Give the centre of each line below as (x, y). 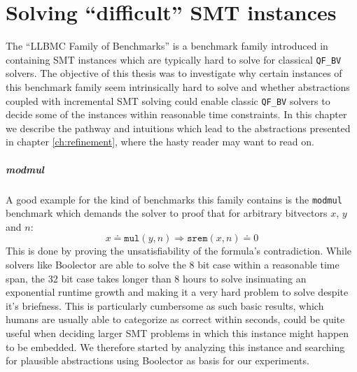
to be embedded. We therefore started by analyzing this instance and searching (175, 346)
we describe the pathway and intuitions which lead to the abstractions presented (178, 128)
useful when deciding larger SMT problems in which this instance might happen (177, 332)
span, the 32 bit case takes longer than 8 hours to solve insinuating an (156, 278)
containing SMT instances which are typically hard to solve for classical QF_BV (174, 59)
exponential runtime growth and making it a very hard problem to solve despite (177, 292)
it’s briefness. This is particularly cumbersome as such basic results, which (165, 305)
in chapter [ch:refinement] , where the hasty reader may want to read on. (160, 142)
